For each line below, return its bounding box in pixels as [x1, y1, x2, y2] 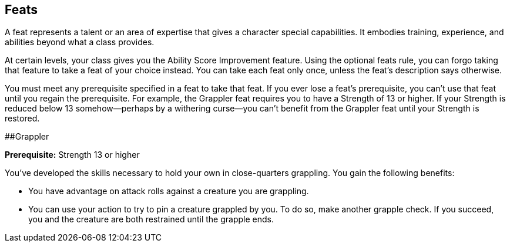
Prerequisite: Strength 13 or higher [5, 150, 140, 160]
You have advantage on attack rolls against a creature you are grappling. [28, 186, 309, 197]
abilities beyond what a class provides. [5, 37, 155, 48]
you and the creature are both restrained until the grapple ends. [28, 214, 274, 225]
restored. [5, 113, 40, 124]
